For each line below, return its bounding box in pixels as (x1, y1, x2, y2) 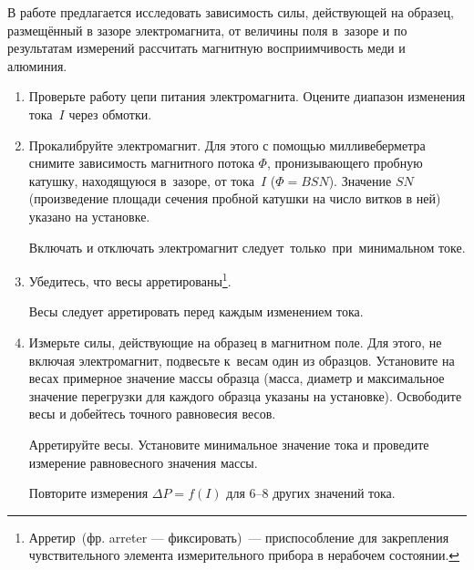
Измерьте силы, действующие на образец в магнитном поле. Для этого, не (28, 332, 442, 351)
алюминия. (7, 56, 67, 75)
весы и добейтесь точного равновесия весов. (28, 404, 276, 423)
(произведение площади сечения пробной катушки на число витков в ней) (28, 189, 441, 208)
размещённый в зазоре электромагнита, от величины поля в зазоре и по (7, 20, 407, 39)
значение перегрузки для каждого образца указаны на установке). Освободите (28, 386, 462, 405)
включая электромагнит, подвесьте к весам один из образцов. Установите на (28, 350, 455, 369)
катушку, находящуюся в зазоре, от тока (28, 171, 254, 190)
